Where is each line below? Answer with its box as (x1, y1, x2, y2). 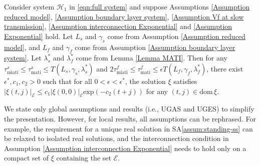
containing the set (56, 152, 111, 163)
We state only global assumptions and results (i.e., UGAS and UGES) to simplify (4, 103, 254, 114)
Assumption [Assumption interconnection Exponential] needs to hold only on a (4, 142, 246, 153)
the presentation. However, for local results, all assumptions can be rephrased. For (4, 113, 256, 123)
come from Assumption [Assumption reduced (107, 30, 245, 41)
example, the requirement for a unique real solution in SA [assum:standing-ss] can (4, 123, 253, 133)
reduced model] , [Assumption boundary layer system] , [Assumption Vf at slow (4, 11, 244, 21)
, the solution (125, 75, 166, 86)
